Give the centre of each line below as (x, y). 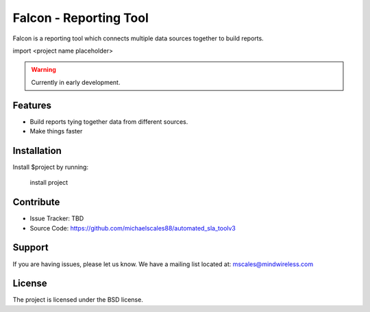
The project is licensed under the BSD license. (78, 300)
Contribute (36, 202)
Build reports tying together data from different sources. (109, 121)
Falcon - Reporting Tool (81, 18)
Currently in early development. (76, 82)
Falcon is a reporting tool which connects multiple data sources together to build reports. (138, 38)
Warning (44, 70)
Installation (37, 151)
